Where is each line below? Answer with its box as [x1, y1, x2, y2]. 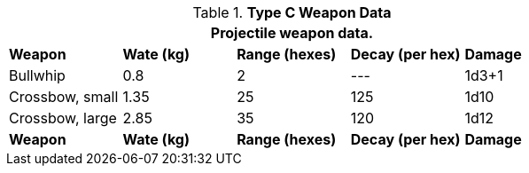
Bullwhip [9, 67, 66, 84]
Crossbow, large [9, 109, 117, 127]
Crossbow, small [9, 88, 119, 106]
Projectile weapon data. [210, 24, 374, 42]
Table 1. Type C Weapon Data [192, 4, 392, 21]
